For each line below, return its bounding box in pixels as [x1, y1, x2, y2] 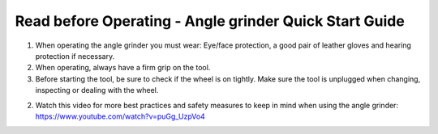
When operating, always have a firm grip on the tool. [35, 63, 211, 73]
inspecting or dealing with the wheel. [35, 86, 159, 95]
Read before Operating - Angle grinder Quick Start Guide [15, 12, 405, 30]
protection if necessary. [35, 51, 115, 61]
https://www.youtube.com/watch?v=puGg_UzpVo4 [35, 111, 206, 121]
